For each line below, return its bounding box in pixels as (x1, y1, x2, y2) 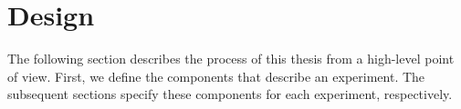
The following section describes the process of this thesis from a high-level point (7, 49, 455, 68)
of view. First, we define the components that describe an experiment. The (7, 66, 425, 85)
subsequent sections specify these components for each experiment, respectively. (7, 84, 453, 104)
